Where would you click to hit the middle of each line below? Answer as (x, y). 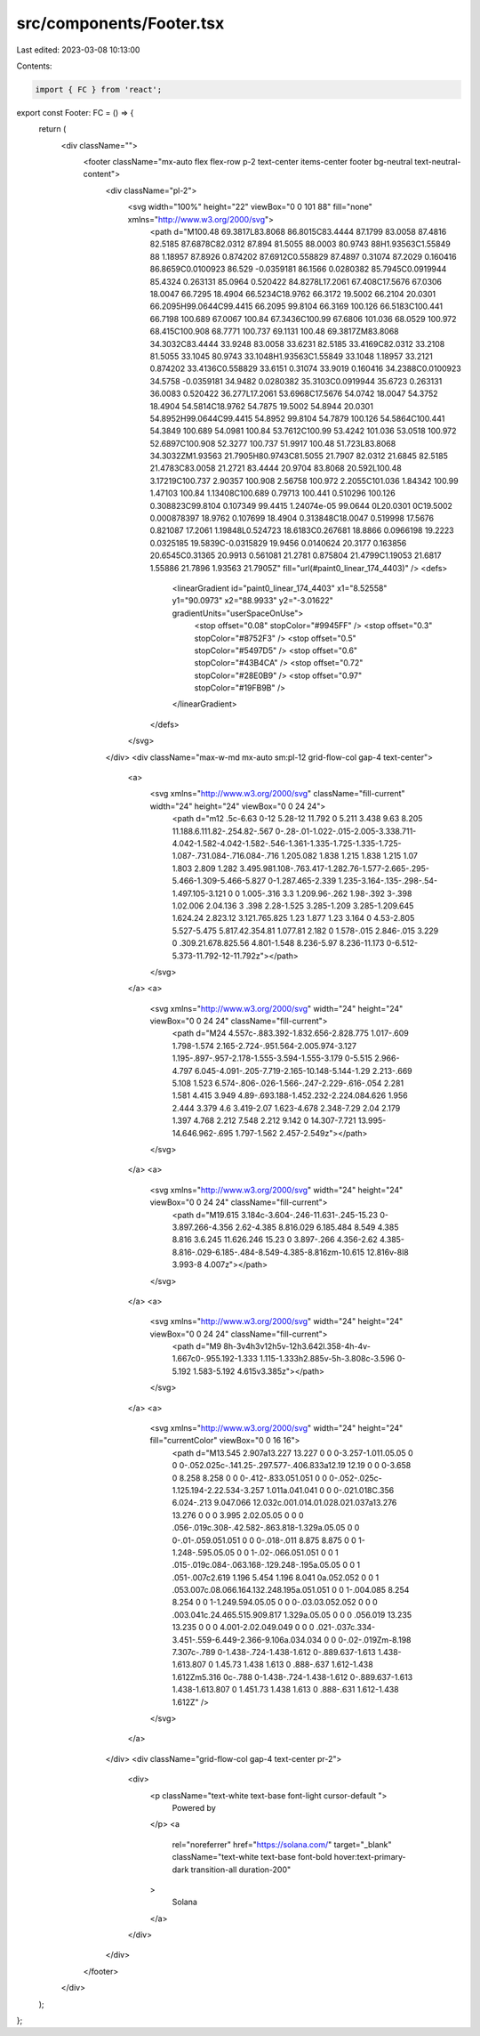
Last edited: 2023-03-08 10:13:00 (78, 50)
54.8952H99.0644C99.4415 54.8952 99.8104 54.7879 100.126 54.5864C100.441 (297, 418)
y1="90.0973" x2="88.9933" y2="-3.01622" (252, 601)
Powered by (194, 1807)
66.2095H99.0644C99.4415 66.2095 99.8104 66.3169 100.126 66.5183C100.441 (296, 306)
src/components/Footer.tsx (120, 23)
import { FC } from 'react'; (99, 89)
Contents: (34, 66)
